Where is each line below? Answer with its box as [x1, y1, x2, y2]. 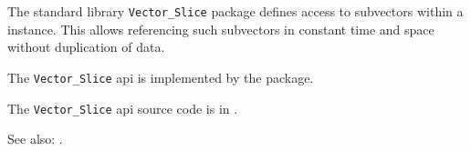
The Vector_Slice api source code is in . [7, 98, 238, 117]
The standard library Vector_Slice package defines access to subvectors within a [7, 2, 464, 20]
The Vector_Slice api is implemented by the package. [7, 67, 314, 86]
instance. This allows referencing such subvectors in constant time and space [7, 19, 434, 38]
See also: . [7, 129, 63, 148]
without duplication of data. [7, 37, 165, 56]
